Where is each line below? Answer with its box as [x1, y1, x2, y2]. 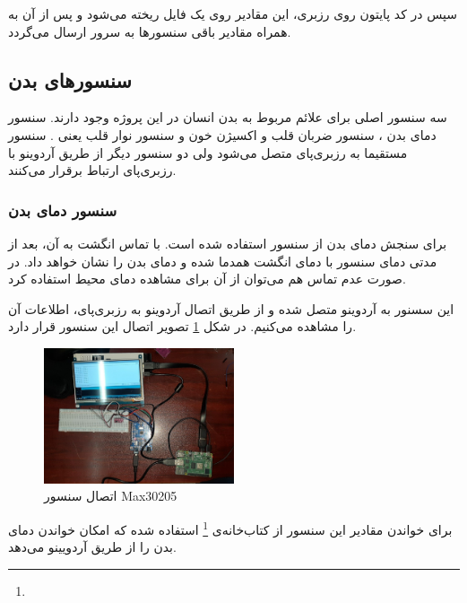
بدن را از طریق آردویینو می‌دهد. [8, 537, 177, 556]
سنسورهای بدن [8, 66, 132, 93]
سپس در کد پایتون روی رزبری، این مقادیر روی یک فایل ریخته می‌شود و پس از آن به [8, 4, 457, 22]
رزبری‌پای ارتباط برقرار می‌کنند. [8, 161, 177, 179]
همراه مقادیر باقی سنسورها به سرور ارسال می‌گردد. [8, 22, 291, 40]
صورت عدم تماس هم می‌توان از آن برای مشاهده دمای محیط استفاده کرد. [8, 269, 406, 288]
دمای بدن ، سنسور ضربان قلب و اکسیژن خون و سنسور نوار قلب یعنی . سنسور [8, 125, 437, 144]
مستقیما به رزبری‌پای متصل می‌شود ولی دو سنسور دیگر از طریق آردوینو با [8, 143, 408, 162]
